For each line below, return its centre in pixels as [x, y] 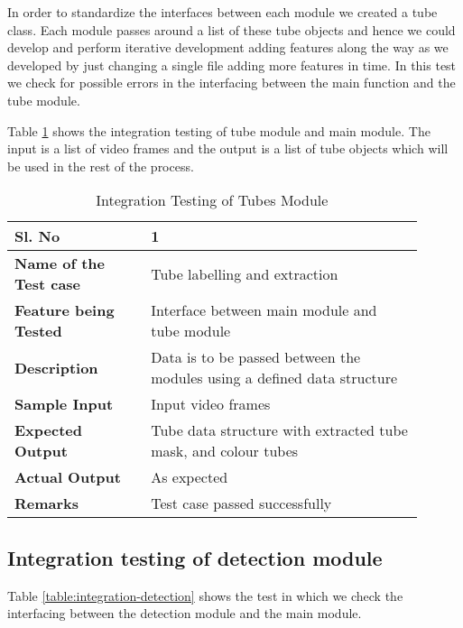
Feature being [65, 310]
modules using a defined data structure [274, 378]
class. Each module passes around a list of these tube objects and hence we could [231, 29]
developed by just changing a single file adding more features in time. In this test [232, 65]
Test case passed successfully [241, 503]
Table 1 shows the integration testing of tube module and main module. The [219, 130]
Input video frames [211, 404]
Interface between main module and [264, 310]
